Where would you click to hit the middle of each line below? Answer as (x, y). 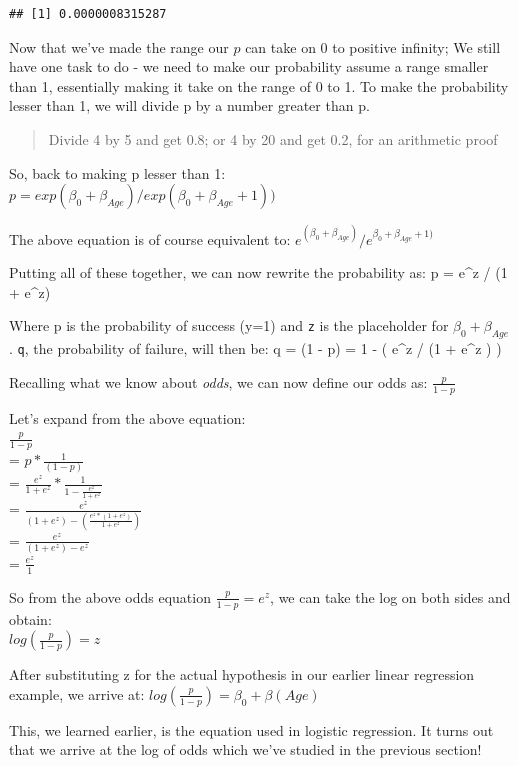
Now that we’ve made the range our (119, 46)
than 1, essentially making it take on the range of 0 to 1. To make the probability (259, 85)
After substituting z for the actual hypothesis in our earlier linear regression (242, 674)
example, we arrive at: (77, 693)
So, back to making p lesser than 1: (117, 172)
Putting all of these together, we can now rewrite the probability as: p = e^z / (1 (258, 272)
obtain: (30, 618)
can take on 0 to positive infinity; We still (373, 46)
